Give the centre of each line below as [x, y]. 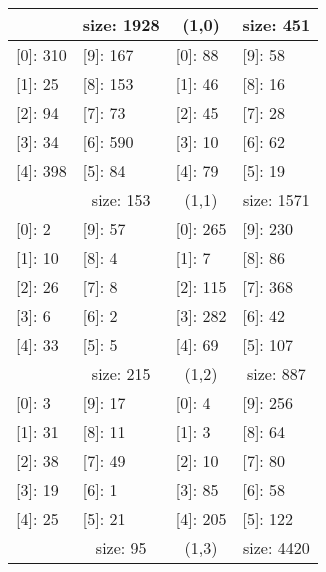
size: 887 [276, 373]
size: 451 [276, 24]
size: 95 [121, 547]
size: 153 [121, 199]
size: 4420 [276, 547]
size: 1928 [121, 24]
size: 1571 [276, 199]
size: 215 [121, 373]
